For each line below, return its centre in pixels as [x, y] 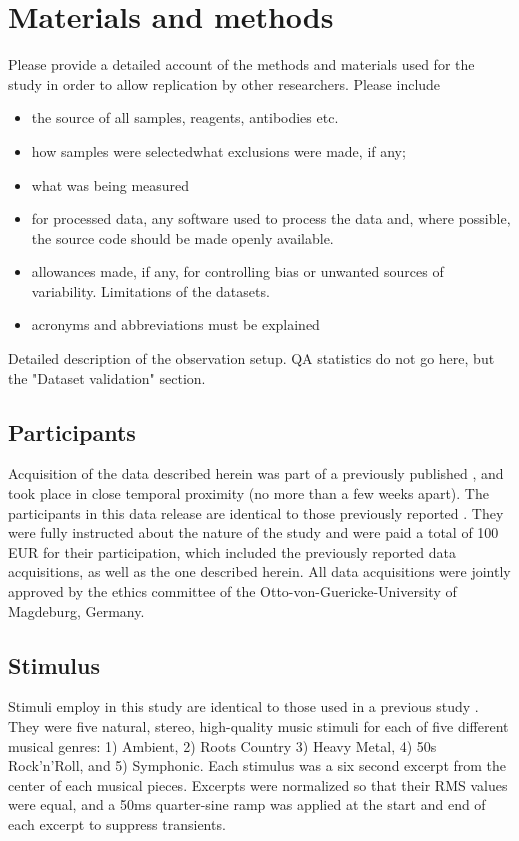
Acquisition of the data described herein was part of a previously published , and [256, 473]
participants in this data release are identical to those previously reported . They [256, 512]
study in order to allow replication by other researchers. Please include [224, 83]
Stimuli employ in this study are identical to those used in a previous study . [243, 706]
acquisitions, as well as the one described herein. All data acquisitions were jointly [259, 571]
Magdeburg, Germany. [76, 610]
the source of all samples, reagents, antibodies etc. [185, 117]
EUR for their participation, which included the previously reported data [232, 551]
